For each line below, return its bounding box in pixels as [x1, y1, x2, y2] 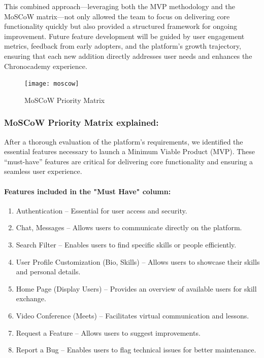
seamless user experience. [4, 166, 82, 176]
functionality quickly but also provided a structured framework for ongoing [4, 21, 237, 31]
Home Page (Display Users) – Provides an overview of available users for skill [16, 283, 257, 294]
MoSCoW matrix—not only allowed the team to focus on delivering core [4, 11, 230, 21]
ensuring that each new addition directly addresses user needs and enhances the [4, 50, 252, 61]
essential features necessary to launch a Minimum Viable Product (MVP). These [4, 146, 255, 157]
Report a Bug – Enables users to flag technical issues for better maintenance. [16, 344, 256, 355]
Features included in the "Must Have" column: [4, 186, 171, 196]
